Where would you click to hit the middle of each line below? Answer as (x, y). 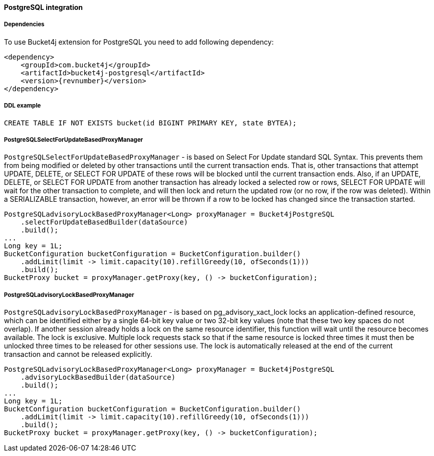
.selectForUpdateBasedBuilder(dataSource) (104, 222)
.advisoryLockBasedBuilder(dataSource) (98, 377)
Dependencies (24, 25)
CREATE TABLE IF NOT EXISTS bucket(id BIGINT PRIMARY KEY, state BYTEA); (151, 123)
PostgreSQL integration (43, 7)
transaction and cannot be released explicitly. (78, 354)
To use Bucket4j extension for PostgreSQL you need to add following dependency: (139, 42)
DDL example (23, 106)
